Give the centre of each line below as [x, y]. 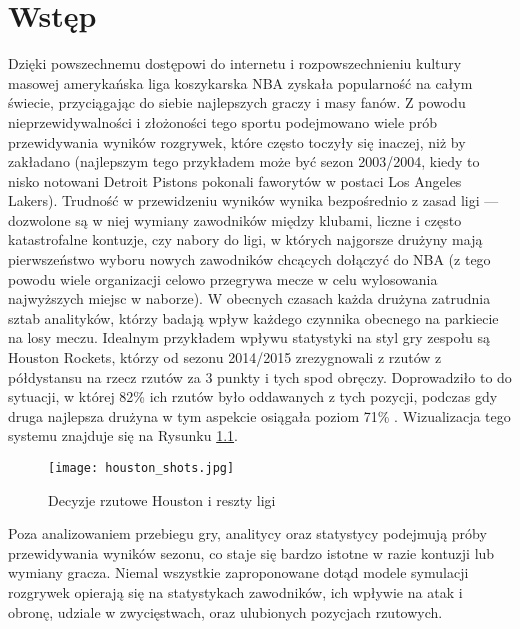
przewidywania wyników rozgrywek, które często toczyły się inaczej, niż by [237, 141]
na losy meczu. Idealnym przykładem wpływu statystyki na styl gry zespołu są [249, 337]
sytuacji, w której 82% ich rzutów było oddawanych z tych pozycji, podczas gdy [253, 396]
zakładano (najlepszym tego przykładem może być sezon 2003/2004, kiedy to [244, 161]
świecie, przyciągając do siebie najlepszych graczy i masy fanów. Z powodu [237, 102]
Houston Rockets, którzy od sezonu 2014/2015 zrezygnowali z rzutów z [225, 357]
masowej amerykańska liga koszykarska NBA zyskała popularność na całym [240, 82]
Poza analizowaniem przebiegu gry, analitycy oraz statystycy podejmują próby [247, 533]
